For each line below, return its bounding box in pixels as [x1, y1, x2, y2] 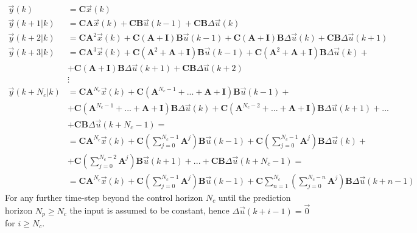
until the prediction [218, 191, 291, 203]
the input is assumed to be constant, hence [69, 204, 230, 217]
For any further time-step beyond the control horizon [5, 191, 203, 203]
